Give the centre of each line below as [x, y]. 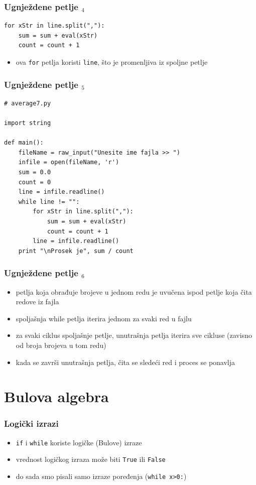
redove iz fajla [37, 301]
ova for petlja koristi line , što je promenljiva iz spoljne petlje [112, 62]
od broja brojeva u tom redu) [61, 345]
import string [28, 123]
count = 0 [35, 182]
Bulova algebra [56, 396]
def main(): [24, 143]
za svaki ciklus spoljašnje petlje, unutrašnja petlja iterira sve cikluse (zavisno [134, 335]
